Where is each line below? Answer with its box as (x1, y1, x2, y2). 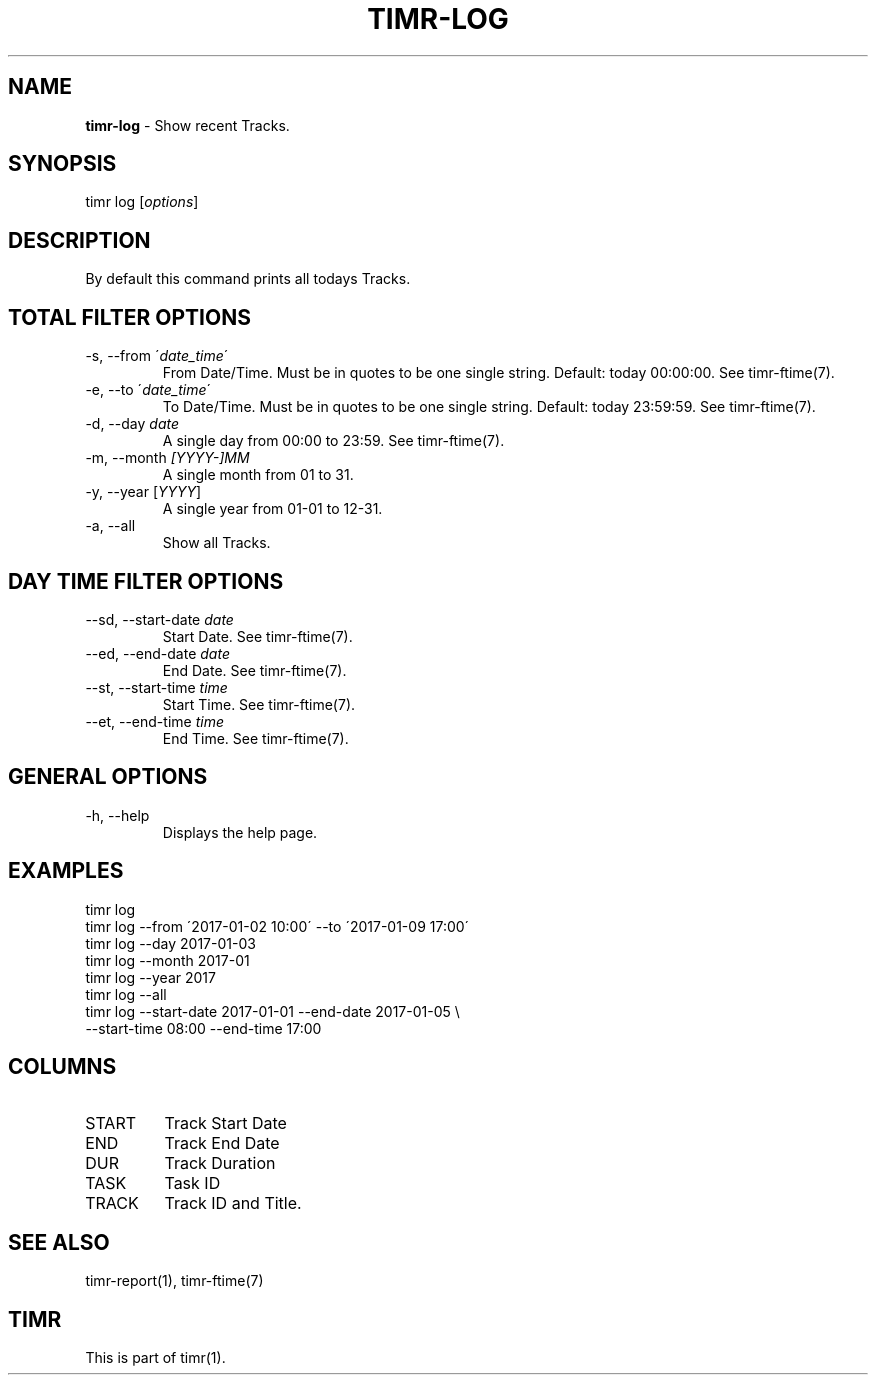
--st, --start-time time (85, 678, 228, 696)
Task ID (164, 1172, 221, 1193)
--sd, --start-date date (85, 610, 234, 628)
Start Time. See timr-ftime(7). (162, 695, 356, 713)
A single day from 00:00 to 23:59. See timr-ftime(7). (162, 432, 505, 450)
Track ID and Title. (164, 1192, 302, 1213)
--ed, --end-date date (85, 644, 230, 662)
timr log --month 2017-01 (85, 951, 250, 969)
